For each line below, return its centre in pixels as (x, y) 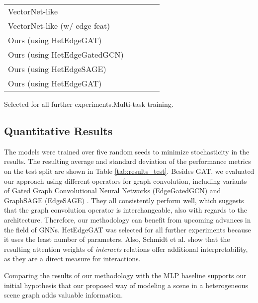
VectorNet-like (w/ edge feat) (59, 26)
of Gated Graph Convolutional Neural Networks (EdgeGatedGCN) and (113, 190)
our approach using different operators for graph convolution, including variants (126, 181)
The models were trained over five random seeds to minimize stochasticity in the (127, 151)
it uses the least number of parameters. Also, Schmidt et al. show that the (117, 239)
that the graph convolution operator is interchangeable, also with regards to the (126, 210)
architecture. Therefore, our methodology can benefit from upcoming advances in (128, 219)
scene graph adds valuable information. (64, 295)
